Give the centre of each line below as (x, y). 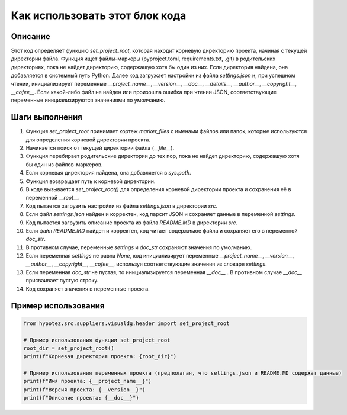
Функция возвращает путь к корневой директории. (91, 181)
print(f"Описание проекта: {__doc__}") (81, 398)
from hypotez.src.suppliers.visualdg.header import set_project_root (126, 323)
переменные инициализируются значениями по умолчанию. (88, 100)
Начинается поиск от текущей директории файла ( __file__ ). (100, 148)
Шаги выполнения (46, 118)
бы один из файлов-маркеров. (64, 164)
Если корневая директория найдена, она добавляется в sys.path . (109, 173)
